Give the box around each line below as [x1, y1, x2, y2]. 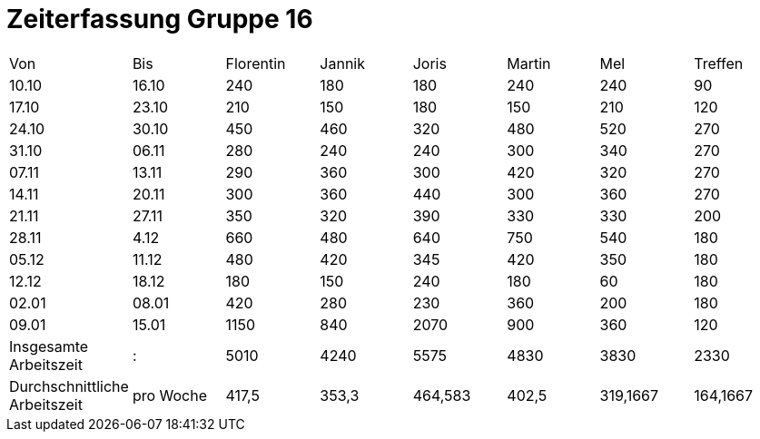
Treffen [694, 54, 744, 73]
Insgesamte [9, 337, 89, 356]
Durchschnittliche [9, 376, 129, 395]
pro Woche [132, 385, 208, 405]
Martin [507, 54, 551, 73]
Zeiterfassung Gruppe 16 [6, 4, 313, 34]
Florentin [225, 54, 286, 73]
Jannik [320, 54, 366, 73]
